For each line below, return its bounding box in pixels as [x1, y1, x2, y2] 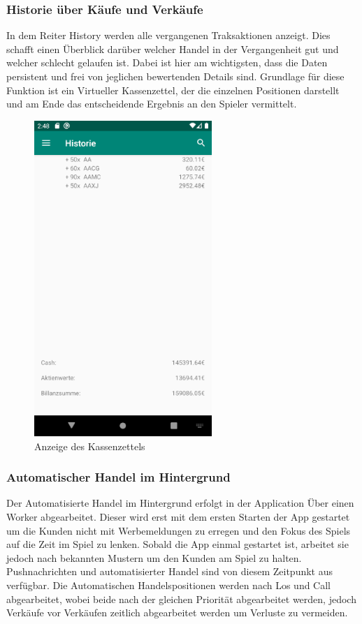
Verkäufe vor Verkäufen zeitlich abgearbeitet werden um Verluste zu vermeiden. [6, 605, 348, 620]
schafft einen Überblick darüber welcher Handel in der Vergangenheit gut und [6, 41, 339, 56]
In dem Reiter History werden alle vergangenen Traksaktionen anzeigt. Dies [6, 28, 331, 43]
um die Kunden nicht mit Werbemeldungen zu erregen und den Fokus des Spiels [6, 523, 351, 537]
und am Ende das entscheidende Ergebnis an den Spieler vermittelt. [6, 96, 297, 111]
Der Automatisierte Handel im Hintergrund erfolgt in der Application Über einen [6, 496, 354, 510]
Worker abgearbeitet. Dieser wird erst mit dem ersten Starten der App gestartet [6, 510, 350, 524]
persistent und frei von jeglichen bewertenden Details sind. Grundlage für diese [6, 69, 345, 83]
